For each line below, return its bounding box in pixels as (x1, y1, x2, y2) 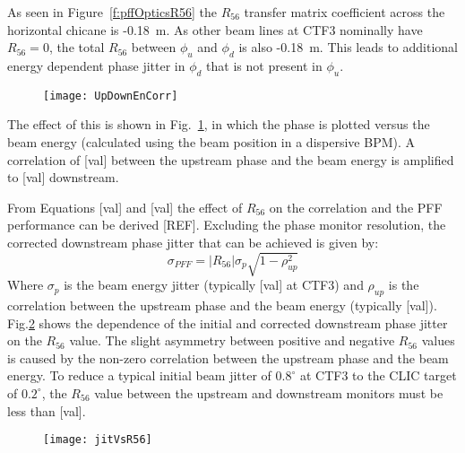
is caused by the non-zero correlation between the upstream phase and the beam (7, 348, 449, 367)
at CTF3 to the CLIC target (299, 366, 457, 385)
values (421, 331, 455, 350)
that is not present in (206, 56, 323, 74)
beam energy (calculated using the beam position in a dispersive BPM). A (7, 133, 415, 152)
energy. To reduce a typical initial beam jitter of (7, 366, 271, 385)
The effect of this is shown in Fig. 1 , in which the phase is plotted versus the (7, 115, 430, 134)
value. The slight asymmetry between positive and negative (69, 331, 395, 350)
